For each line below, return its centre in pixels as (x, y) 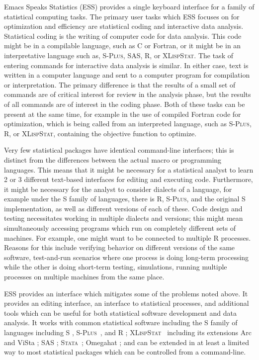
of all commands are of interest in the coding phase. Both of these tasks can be (125, 104)
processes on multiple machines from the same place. (84, 277)
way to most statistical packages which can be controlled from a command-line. (125, 352)
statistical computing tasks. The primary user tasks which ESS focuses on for (122, 16)
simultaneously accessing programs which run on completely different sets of (120, 228)
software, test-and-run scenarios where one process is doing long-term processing (127, 257)
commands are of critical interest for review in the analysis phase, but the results (128, 94)
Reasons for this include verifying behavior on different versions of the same (120, 247)
